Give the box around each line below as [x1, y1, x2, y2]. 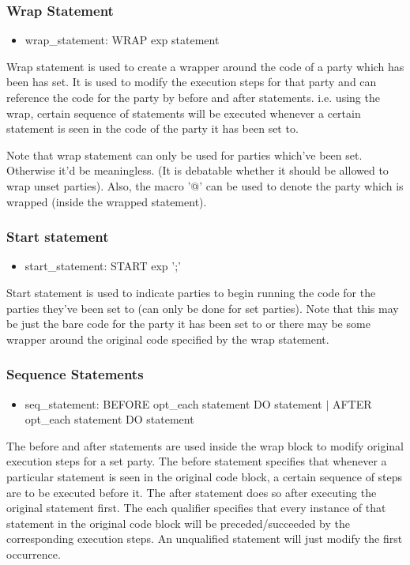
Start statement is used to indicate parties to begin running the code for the [6, 284, 376, 300]
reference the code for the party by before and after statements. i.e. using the [6, 89, 380, 105]
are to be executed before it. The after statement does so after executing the [6, 484, 377, 500]
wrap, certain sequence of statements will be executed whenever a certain [6, 104, 361, 121]
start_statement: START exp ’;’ [24, 258, 181, 274]
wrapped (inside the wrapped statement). [6, 193, 207, 209]
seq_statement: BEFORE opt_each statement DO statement [24, 395, 322, 412]
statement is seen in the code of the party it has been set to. [6, 120, 299, 137]
